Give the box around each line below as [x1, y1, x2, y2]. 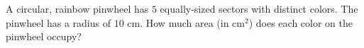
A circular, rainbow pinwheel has [6, 1, 149, 16]
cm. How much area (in [127, 15, 229, 30]
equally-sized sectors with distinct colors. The [160, 1, 358, 16]
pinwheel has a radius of [6, 15, 111, 30]
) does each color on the [248, 15, 353, 30]
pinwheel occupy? [6, 29, 82, 44]
